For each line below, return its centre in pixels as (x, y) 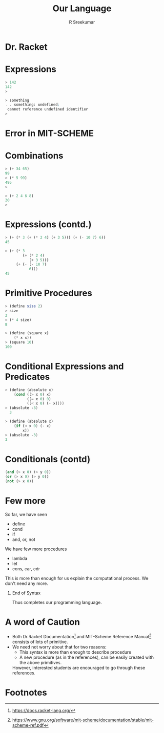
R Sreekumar (82, 22)
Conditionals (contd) (48, 459)
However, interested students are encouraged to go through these (79, 668)
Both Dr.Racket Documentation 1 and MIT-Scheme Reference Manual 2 (82, 636)
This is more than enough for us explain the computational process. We (77, 578)
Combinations (34, 156)
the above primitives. (41, 662)
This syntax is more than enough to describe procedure (75, 652)
